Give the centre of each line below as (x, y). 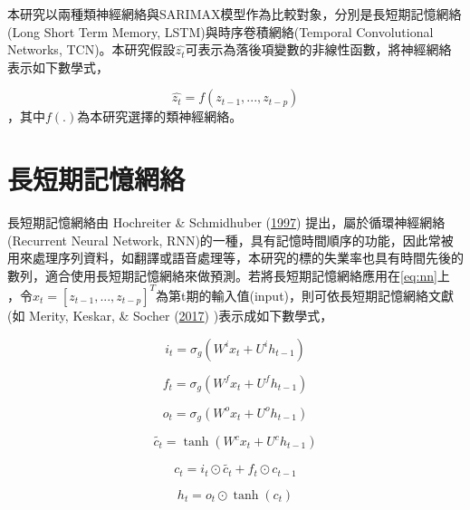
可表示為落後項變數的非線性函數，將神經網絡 (318, 49)
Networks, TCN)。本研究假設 (91, 49)
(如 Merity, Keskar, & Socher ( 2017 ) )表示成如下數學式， (170, 315)
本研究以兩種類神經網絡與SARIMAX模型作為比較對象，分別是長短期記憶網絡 (235, 14)
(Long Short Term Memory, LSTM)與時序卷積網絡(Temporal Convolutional (221, 31)
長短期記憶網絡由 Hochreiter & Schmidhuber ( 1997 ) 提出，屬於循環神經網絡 (226, 222)
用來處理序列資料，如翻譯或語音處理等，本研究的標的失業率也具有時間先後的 (235, 258)
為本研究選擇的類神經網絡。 (160, 116)
